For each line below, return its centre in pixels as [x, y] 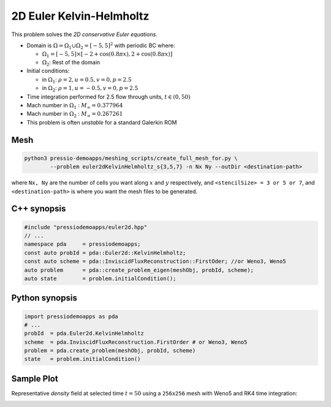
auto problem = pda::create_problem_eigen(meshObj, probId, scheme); [139, 270]
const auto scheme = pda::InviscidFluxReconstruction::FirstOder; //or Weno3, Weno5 [155, 261]
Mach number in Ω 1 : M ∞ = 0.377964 [75, 106]
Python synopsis [44, 298]
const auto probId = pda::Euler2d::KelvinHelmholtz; [105, 253]
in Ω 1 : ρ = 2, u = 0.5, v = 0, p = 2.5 [87, 80]
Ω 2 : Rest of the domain [71, 63]
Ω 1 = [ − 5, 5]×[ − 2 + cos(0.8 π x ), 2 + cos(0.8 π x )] [107, 55]
